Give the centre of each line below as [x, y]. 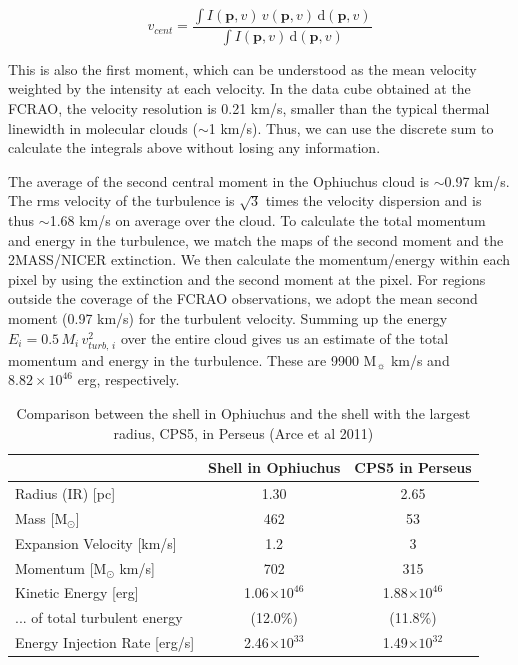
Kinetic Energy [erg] [77, 592]
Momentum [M [61, 567]
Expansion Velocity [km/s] [96, 542]
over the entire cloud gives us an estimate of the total [284, 337]
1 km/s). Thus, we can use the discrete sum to [351, 127]
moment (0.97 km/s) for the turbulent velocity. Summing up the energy [228, 318]
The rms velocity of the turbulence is [121, 200]
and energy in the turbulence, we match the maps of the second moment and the [256, 239]
